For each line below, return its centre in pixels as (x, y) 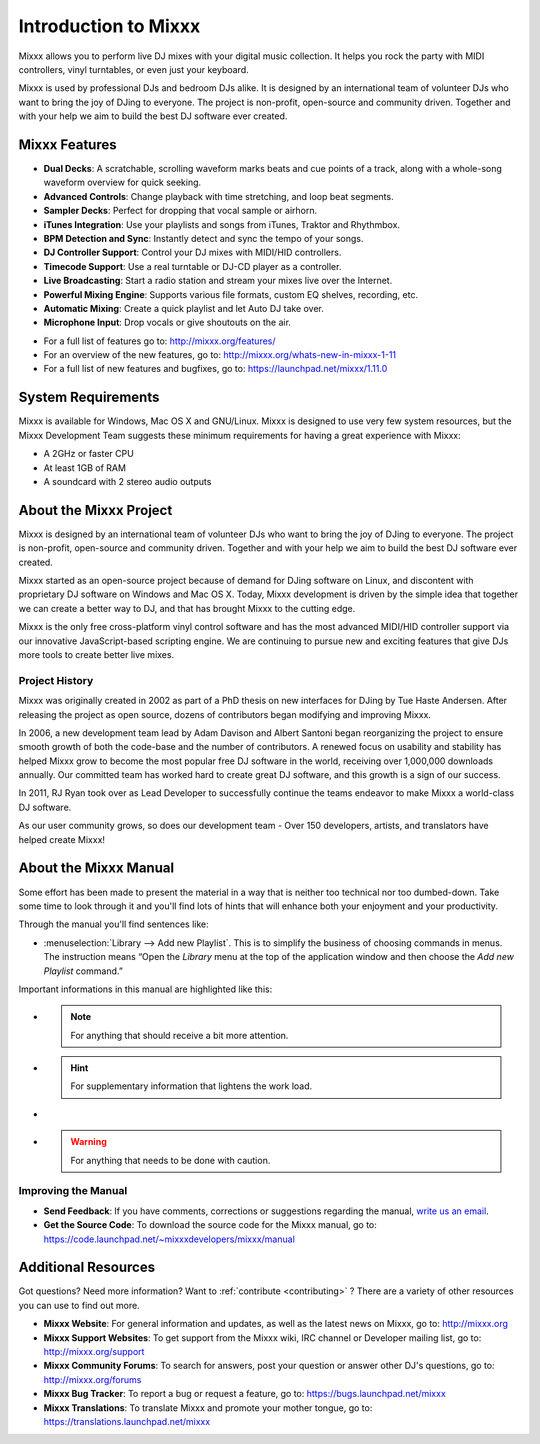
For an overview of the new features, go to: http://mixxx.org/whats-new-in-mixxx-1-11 (220, 355)
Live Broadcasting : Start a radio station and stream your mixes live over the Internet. (218, 281)
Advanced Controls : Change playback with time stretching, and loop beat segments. (218, 196)
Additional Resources (86, 1267)
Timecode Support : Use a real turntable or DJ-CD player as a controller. (192, 266)
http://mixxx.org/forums (92, 1379)
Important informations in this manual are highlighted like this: (145, 989)
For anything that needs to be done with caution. (170, 1160)
